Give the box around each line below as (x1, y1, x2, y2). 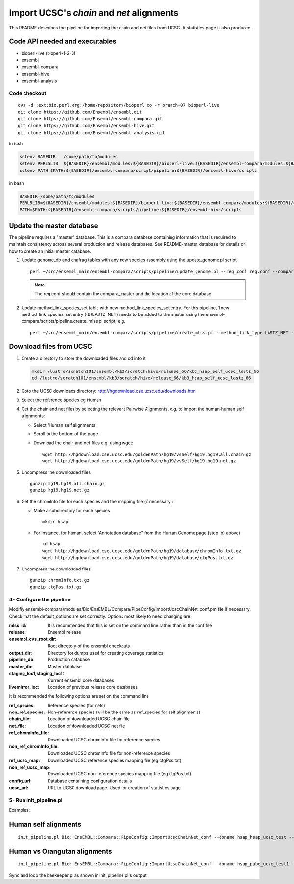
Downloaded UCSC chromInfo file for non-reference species (48, 750, 170, 756)
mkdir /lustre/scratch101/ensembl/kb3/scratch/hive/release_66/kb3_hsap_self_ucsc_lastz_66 (31, 369, 259, 374)
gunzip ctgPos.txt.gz (30, 584, 82, 590)
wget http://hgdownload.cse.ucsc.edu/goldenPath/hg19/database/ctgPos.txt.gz (42, 555, 234, 561)
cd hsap (42, 541, 61, 547)
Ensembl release (48, 629, 81, 635)
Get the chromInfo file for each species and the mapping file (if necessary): (21, 498, 173, 504)
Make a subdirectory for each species (33, 508, 110, 513)
